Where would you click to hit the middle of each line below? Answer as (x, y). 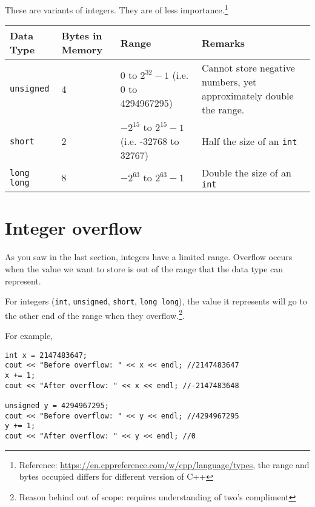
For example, (29, 336)
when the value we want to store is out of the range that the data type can (144, 268)
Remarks (223, 42)
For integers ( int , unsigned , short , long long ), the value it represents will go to (156, 301)
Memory (82, 50)
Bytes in (82, 36)
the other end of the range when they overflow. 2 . (95, 314)
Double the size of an (246, 173)
